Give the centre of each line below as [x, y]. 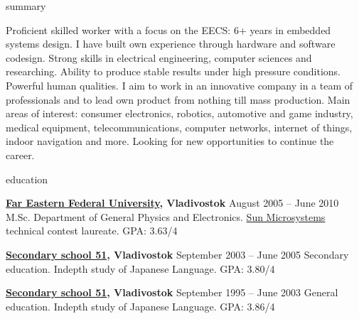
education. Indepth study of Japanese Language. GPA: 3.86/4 [140, 306]
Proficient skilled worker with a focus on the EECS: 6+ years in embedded [168, 29]
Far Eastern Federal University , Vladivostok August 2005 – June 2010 [172, 203]
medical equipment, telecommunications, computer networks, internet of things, [179, 127]
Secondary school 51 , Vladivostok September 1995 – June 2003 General [172, 292]
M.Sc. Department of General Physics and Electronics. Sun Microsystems [166, 216]
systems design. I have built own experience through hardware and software [171, 44]
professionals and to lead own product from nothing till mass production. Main [178, 99]
